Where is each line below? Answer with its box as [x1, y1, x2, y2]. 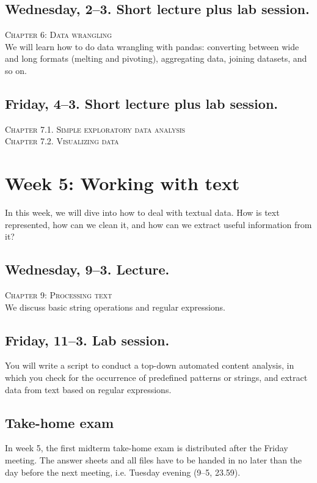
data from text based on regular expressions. [5, 383, 172, 396]
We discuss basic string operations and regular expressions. [5, 300, 226, 313]
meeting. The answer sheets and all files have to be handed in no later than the [5, 454, 302, 466]
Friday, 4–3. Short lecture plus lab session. [5, 94, 279, 112]
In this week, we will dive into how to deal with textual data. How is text [5, 206, 280, 219]
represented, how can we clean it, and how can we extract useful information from [5, 218, 312, 230]
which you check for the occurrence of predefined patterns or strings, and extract [5, 371, 308, 384]
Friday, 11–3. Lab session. [5, 330, 170, 349]
